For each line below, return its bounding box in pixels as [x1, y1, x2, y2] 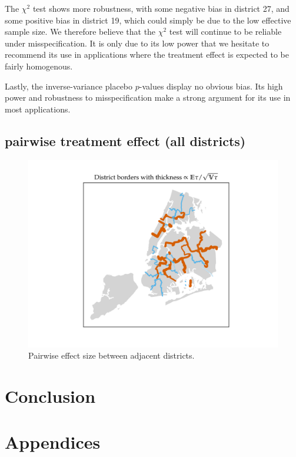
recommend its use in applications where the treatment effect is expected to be [5, 48, 289, 61]
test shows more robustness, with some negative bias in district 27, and [32, 2, 290, 14]
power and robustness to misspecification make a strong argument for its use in [5, 91, 291, 104]
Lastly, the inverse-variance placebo [5, 80, 133, 92]
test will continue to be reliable [169, 25, 282, 38]
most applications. [5, 102, 71, 115]
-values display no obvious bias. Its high [139, 80, 283, 92]
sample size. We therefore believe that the [5, 25, 156, 38]
